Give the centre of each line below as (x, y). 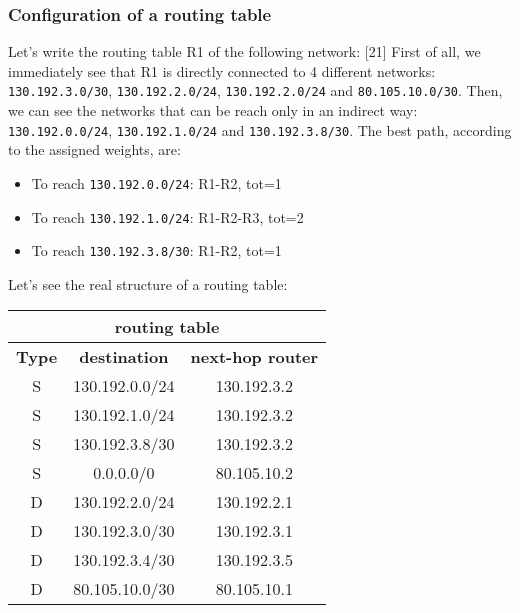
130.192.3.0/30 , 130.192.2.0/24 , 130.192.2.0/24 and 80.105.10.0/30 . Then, (255, 90)
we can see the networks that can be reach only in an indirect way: (213, 110)
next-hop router (254, 357)
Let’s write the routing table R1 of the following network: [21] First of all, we (244, 51)
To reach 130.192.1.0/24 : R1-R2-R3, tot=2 (167, 216)
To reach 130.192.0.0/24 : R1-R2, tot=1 (156, 182)
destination (124, 357)
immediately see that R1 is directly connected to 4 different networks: (222, 70)
